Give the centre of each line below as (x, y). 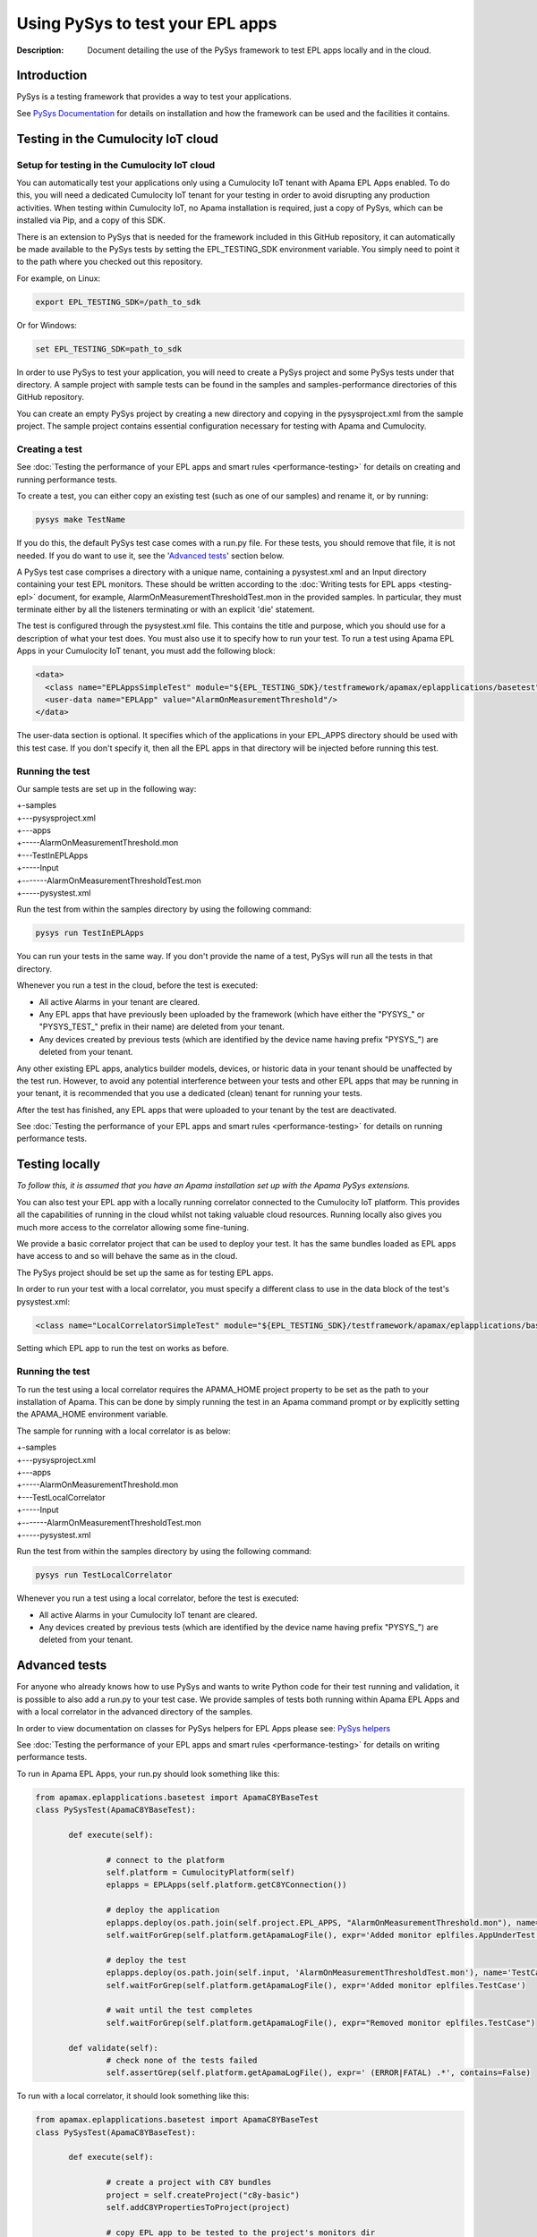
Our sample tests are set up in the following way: (107, 788)
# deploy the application (163, 1910)
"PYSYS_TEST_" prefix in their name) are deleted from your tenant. (162, 1027)
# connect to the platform (165, 1860)
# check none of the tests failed (182, 2060)
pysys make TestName (80, 520)
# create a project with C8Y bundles (189, 2182)
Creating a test (49, 449)
